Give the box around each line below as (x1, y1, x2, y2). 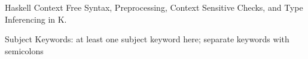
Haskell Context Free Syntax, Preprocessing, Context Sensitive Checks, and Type (5, 1, 303, 13)
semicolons (5, 44, 44, 57)
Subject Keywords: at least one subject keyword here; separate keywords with (5, 33, 289, 45)
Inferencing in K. (5, 13, 67, 25)
